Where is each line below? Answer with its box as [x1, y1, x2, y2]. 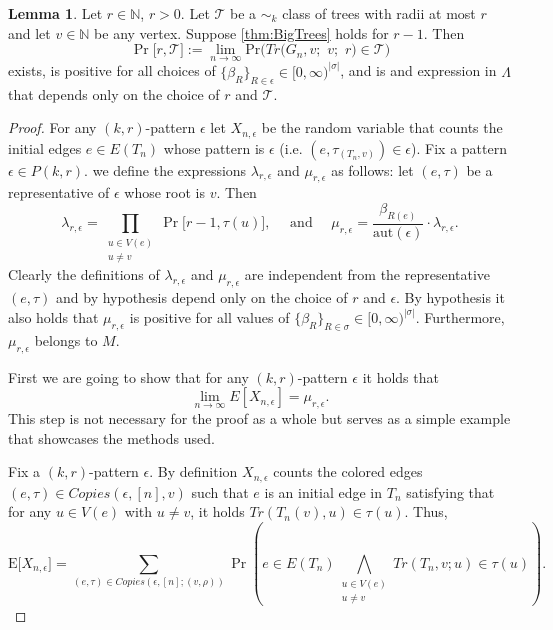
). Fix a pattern [411, 137, 507, 158]
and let [8, 22, 51, 43]
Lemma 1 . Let [8, 3, 103, 23]
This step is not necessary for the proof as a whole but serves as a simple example [8, 407, 511, 428]
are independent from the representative [244, 264, 491, 285]
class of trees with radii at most [282, 3, 476, 23]
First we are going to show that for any [8, 366, 249, 387]
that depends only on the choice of [8, 83, 220, 104]
